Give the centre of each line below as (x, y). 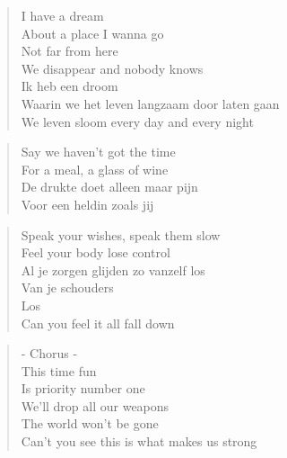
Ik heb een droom (70, 86)
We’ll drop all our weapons (95, 405)
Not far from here (70, 51)
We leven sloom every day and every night (137, 121)
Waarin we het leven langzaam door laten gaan (150, 103)
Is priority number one (83, 388)
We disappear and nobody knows (112, 68)
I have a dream (62, 15)
